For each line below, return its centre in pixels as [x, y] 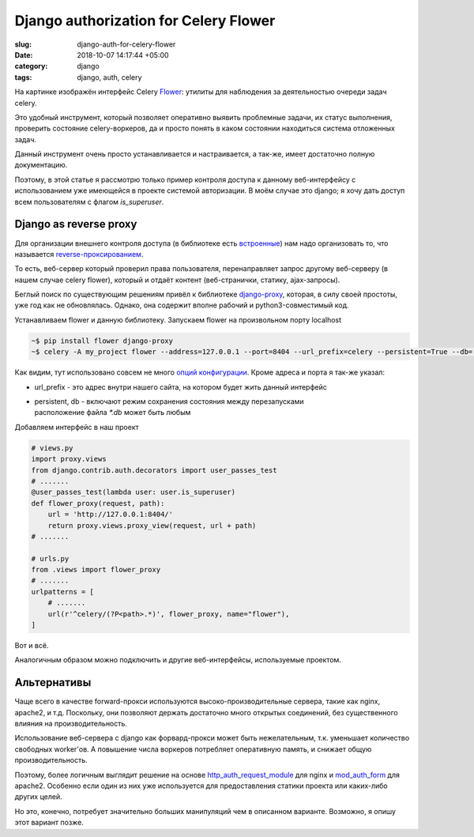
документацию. [41, 165]
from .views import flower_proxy [96, 570]
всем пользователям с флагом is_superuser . [89, 202]
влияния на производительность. [71, 724]
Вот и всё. [32, 646]
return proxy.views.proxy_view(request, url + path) [152, 525]
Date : [24, 55]
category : [31, 66]
